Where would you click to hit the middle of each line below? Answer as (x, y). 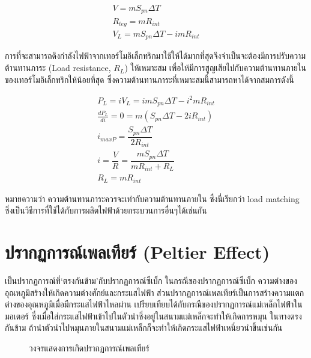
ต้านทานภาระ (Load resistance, (58, 68)
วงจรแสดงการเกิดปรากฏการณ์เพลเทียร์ (89, 347)
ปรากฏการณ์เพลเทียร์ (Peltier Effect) (137, 252)
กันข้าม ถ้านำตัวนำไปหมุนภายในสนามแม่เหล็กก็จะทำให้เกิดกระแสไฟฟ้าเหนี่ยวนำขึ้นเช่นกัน (144, 328)
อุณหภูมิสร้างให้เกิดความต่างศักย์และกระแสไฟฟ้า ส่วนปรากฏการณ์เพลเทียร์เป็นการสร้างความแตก (155, 292)
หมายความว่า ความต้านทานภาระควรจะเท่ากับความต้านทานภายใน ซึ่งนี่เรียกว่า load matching (152, 198)
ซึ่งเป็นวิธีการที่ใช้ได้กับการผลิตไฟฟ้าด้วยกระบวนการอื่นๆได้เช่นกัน (106, 210)
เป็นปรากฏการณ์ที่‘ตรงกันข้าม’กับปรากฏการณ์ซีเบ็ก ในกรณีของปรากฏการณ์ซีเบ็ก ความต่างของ (151, 280)
